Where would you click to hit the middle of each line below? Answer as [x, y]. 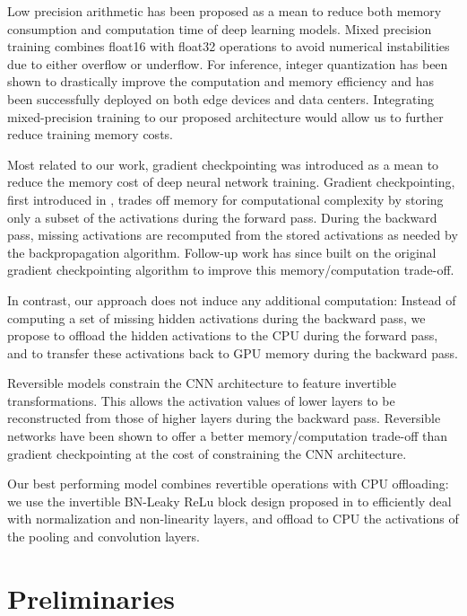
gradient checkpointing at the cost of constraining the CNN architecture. [207, 453]
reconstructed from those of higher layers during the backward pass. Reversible [224, 418]
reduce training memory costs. [90, 134]
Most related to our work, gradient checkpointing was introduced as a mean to [223, 164]
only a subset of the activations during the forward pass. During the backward [222, 217]
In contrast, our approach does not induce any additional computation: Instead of [232, 299]
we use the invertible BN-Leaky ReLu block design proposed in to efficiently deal [229, 501]
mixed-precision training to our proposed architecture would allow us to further [225, 116]
